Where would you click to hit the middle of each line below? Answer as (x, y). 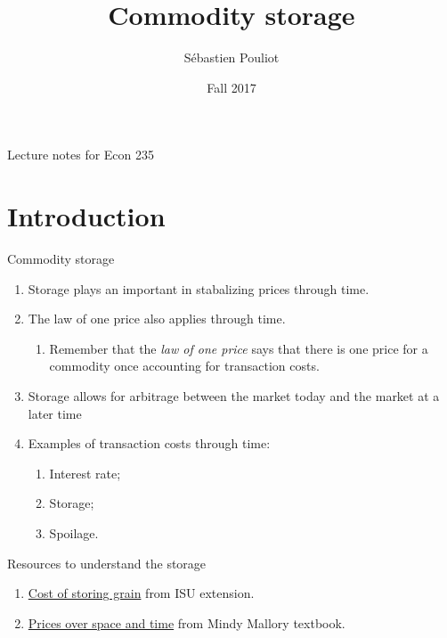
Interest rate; (85, 473)
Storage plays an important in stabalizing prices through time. (199, 288)
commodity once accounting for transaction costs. (184, 366)
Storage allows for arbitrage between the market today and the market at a (234, 396)
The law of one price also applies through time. (157, 319)
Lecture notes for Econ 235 (81, 155)
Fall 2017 (232, 87)
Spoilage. (74, 532)
